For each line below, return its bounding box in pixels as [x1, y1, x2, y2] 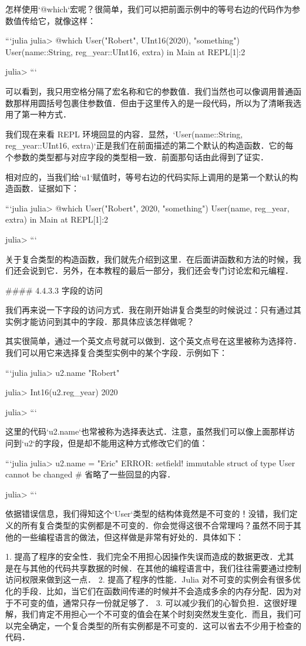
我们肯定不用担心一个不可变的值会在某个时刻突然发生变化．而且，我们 [21, 608, 293, 620]
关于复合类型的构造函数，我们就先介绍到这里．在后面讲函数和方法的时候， [5, 253, 293, 265]
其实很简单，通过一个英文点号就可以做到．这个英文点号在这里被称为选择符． [5, 335, 301, 347]
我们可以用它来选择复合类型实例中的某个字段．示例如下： [5, 346, 227, 359]
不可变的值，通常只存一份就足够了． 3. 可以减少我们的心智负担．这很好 [13, 596, 289, 608]
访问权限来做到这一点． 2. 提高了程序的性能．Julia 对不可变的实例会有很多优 [5, 573, 301, 586]
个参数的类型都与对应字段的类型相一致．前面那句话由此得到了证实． [5, 150, 268, 163]
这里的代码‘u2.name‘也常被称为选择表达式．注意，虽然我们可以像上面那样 [5, 425, 287, 438]
